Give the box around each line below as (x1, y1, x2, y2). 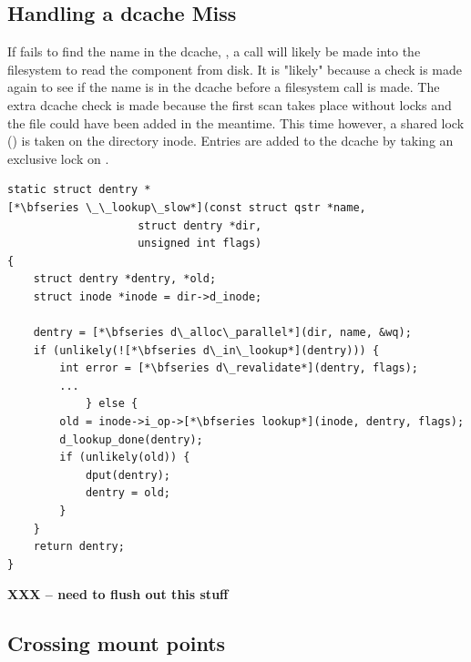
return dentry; (33, 540, 125, 554)
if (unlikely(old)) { (59, 451, 190, 464)
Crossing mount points (7, 629, 226, 657)
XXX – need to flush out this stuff (7, 585, 229, 604)
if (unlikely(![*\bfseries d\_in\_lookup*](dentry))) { (33, 343, 380, 357)
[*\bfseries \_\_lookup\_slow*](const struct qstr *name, (7, 200, 366, 214)
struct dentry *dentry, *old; (33, 272, 217, 286)
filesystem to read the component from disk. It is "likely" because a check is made (7, 59, 462, 78)
